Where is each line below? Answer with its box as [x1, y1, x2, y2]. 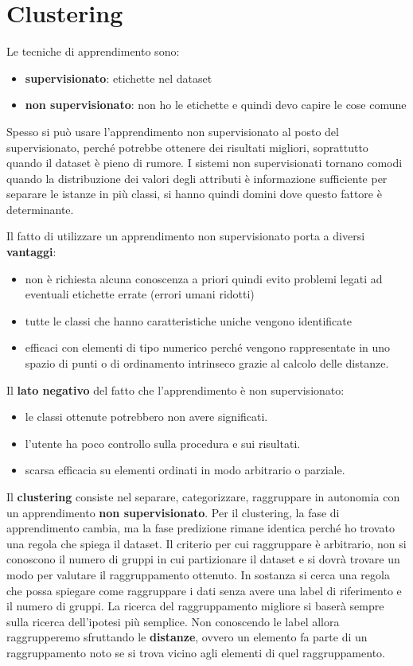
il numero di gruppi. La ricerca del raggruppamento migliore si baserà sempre [6, 598, 384, 614]
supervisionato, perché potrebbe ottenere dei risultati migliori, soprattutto [6, 138, 368, 155]
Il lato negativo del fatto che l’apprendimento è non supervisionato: [6, 381, 345, 398]
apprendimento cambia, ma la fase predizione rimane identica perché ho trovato [6, 520, 395, 536]
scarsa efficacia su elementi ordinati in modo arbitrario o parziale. [25, 462, 345, 478]
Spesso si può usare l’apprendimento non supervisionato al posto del [6, 123, 339, 139]
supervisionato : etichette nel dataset [25, 69, 212, 86]
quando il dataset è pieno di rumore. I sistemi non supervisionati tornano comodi [6, 154, 403, 171]
